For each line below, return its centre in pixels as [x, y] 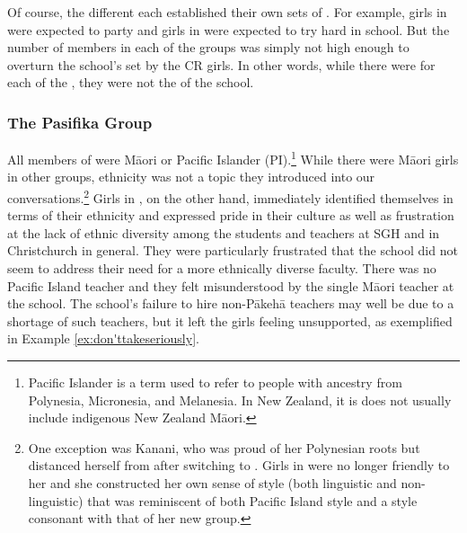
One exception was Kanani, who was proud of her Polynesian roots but [224, 447]
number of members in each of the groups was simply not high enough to [208, 47]
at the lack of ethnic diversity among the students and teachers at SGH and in [224, 232]
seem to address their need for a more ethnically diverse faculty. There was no [222, 268]
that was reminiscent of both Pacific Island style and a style [252, 500]
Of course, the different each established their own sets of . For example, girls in [227, 12]
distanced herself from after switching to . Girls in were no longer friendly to [239, 465]
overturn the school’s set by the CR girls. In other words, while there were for [221, 64]
